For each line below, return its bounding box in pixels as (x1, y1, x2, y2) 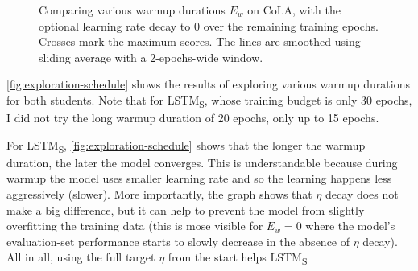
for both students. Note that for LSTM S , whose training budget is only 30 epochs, (6, 91, 412, 110)
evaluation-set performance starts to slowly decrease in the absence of (6, 232, 350, 249)
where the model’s (305, 217, 395, 234)
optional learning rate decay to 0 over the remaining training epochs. (39, 17, 379, 34)
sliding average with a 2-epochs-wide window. (39, 48, 263, 65)
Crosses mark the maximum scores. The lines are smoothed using (39, 33, 361, 50)
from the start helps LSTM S (168, 248, 308, 268)
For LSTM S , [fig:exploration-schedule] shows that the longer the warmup (6, 136, 366, 155)
